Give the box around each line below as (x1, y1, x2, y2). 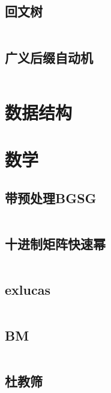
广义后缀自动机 (5, 48, 93, 66)
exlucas (5, 280, 50, 298)
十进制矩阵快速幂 (5, 234, 106, 253)
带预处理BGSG (5, 188, 97, 207)
